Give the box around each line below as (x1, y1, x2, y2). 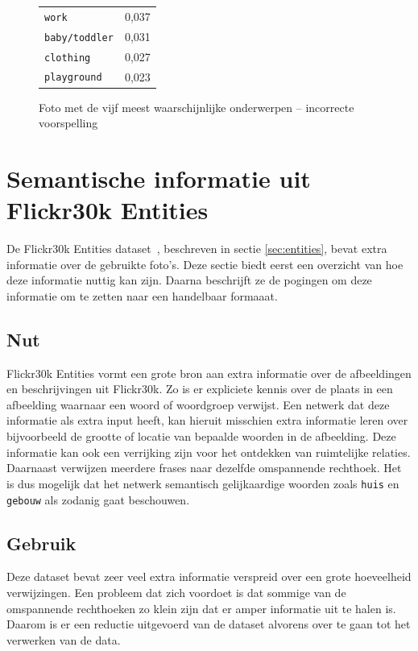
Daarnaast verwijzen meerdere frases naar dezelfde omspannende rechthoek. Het (6, 459, 402, 476)
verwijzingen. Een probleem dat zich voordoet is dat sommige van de (6, 583, 346, 600)
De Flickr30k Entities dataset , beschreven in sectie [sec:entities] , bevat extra (6, 240, 387, 257)
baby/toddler (44, 31, 114, 44)
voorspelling (39, 114, 98, 131)
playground (44, 72, 102, 84)
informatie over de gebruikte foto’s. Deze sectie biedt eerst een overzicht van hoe (6, 255, 404, 272)
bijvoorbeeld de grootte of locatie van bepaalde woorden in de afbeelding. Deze (6, 428, 396, 445)
